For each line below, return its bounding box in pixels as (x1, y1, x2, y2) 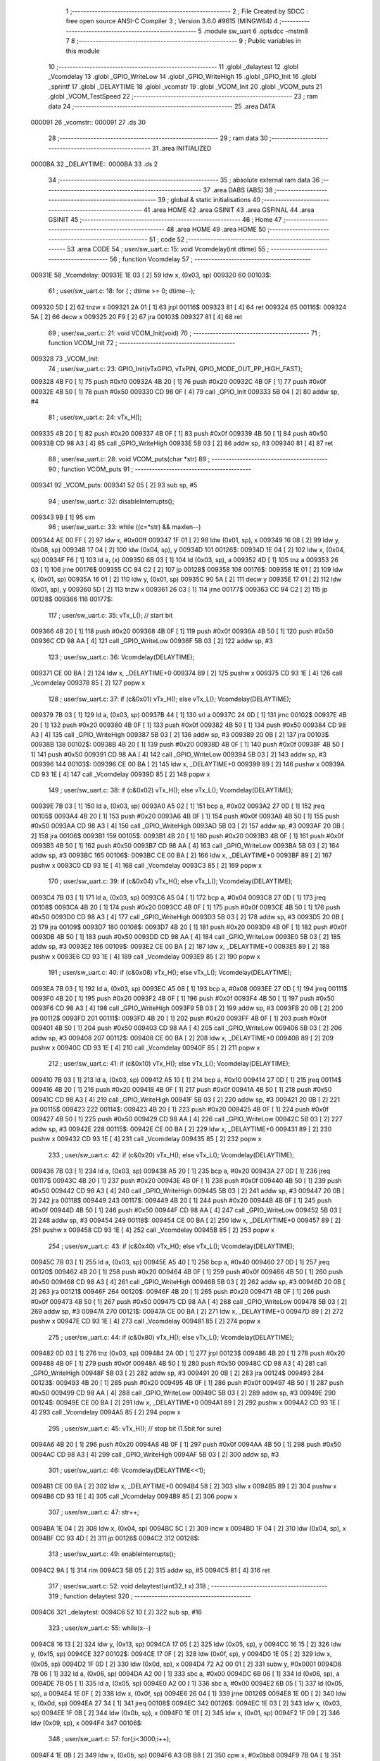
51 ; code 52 (148, 235, 185, 243)
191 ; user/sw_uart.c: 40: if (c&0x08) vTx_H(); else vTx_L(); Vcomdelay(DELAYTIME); (48, 969, 292, 977)
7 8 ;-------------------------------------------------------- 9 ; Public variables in (65, 37, 301, 45)
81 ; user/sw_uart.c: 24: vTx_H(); (48, 413, 142, 422)
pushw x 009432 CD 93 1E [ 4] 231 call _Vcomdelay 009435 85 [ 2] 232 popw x (30, 1135, 262, 1143)
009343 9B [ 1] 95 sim (30, 513, 96, 521)
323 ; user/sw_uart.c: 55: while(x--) (48, 1624, 151, 1632)
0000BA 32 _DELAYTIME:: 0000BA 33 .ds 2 (30, 160, 158, 168)
